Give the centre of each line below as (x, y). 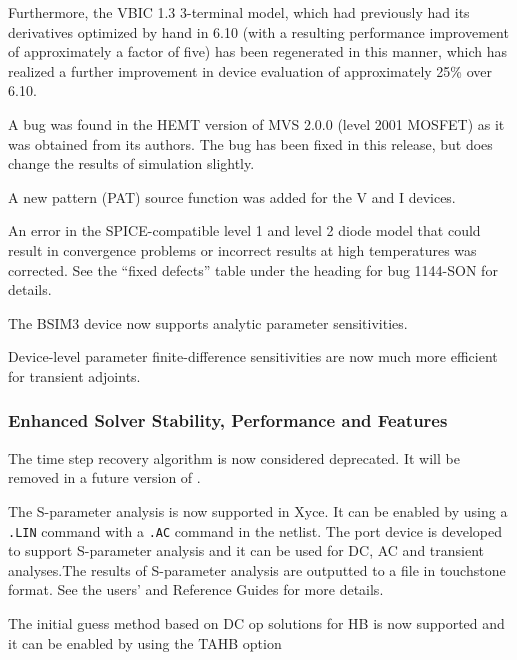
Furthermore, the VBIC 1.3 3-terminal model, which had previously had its (239, 12)
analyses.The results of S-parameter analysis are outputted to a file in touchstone (257, 569)
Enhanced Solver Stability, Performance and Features (228, 420)
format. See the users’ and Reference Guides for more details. (196, 589)
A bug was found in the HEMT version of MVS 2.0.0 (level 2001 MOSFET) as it (256, 123)
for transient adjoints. (74, 375)
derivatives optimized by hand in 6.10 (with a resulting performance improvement (258, 31)
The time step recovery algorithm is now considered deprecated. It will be (234, 457)
